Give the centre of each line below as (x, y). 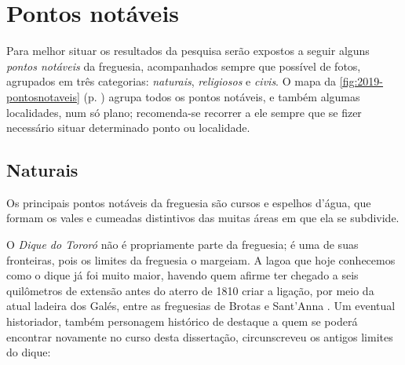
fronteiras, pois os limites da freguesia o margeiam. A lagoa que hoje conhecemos (201, 259)
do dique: (29, 352)
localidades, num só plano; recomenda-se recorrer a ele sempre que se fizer (184, 112)
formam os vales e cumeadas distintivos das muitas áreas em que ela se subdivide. (203, 218)
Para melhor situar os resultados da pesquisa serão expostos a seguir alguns (188, 51)
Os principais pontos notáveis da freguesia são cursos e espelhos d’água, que (189, 202)
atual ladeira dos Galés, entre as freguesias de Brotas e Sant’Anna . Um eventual (201, 306)
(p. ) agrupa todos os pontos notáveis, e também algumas (222, 96)
